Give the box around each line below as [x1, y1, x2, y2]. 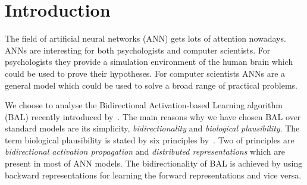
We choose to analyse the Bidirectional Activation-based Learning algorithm [5, 99, 283, 111]
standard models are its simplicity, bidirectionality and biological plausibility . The [5, 122, 300, 134]
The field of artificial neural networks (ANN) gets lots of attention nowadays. [5, 32, 286, 45]
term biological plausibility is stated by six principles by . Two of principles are [5, 133, 295, 146]
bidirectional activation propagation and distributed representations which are [5, 145, 285, 158]
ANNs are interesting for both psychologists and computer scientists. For [5, 43, 271, 56]
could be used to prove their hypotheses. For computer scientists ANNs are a [5, 67, 286, 79]
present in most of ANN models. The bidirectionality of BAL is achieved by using [5, 157, 303, 170]
